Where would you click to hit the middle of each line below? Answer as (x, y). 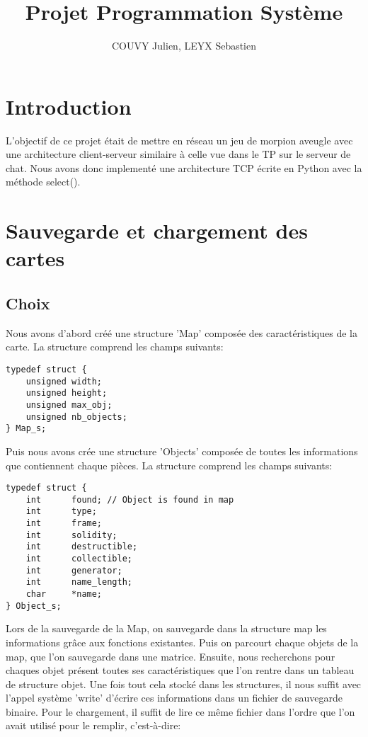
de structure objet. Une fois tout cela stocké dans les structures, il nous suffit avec (184, 684)
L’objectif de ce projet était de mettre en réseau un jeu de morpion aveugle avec (179, 140)
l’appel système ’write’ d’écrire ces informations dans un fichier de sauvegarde (174, 698)
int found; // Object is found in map (130, 499)
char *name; (64, 594)
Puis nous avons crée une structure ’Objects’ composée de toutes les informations (182, 451)
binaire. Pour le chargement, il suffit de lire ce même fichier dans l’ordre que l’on (180, 711)
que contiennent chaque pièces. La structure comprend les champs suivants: (169, 465)
